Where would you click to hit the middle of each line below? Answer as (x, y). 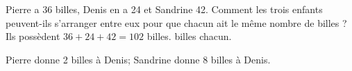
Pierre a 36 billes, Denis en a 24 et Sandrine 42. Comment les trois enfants (164, 9)
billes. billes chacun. (189, 36)
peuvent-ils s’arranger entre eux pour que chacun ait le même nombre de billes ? (176, 22)
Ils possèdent (33, 36)
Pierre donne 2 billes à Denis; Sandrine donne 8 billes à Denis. (138, 59)
